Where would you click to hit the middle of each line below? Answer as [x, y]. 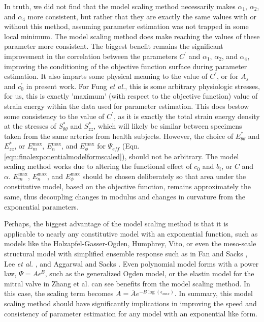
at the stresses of [30, 126]
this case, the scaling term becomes [59, 293]
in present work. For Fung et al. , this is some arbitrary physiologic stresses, [143, 86]
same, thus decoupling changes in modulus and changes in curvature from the [125, 196]
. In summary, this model [213, 293]
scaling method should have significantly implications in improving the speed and [130, 303]
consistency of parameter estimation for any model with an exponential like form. [131, 313]
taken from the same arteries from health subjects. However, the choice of [119, 136]
